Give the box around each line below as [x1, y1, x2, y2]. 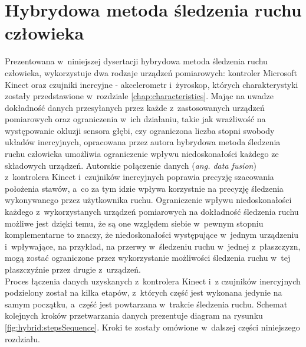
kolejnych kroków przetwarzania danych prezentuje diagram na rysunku [5, 309, 263, 322]
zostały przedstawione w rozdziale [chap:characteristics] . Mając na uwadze [5, 90, 274, 102]
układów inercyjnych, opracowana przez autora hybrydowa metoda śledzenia [5, 136, 281, 148]
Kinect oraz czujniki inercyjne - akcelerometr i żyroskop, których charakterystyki [5, 78, 298, 90]
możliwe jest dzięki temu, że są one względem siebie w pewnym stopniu [5, 217, 264, 229]
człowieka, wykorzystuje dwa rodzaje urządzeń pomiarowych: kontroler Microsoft [5, 66, 297, 78]
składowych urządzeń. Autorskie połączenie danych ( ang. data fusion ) [5, 159, 256, 171]
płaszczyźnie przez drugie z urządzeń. [5, 263, 141, 275]
